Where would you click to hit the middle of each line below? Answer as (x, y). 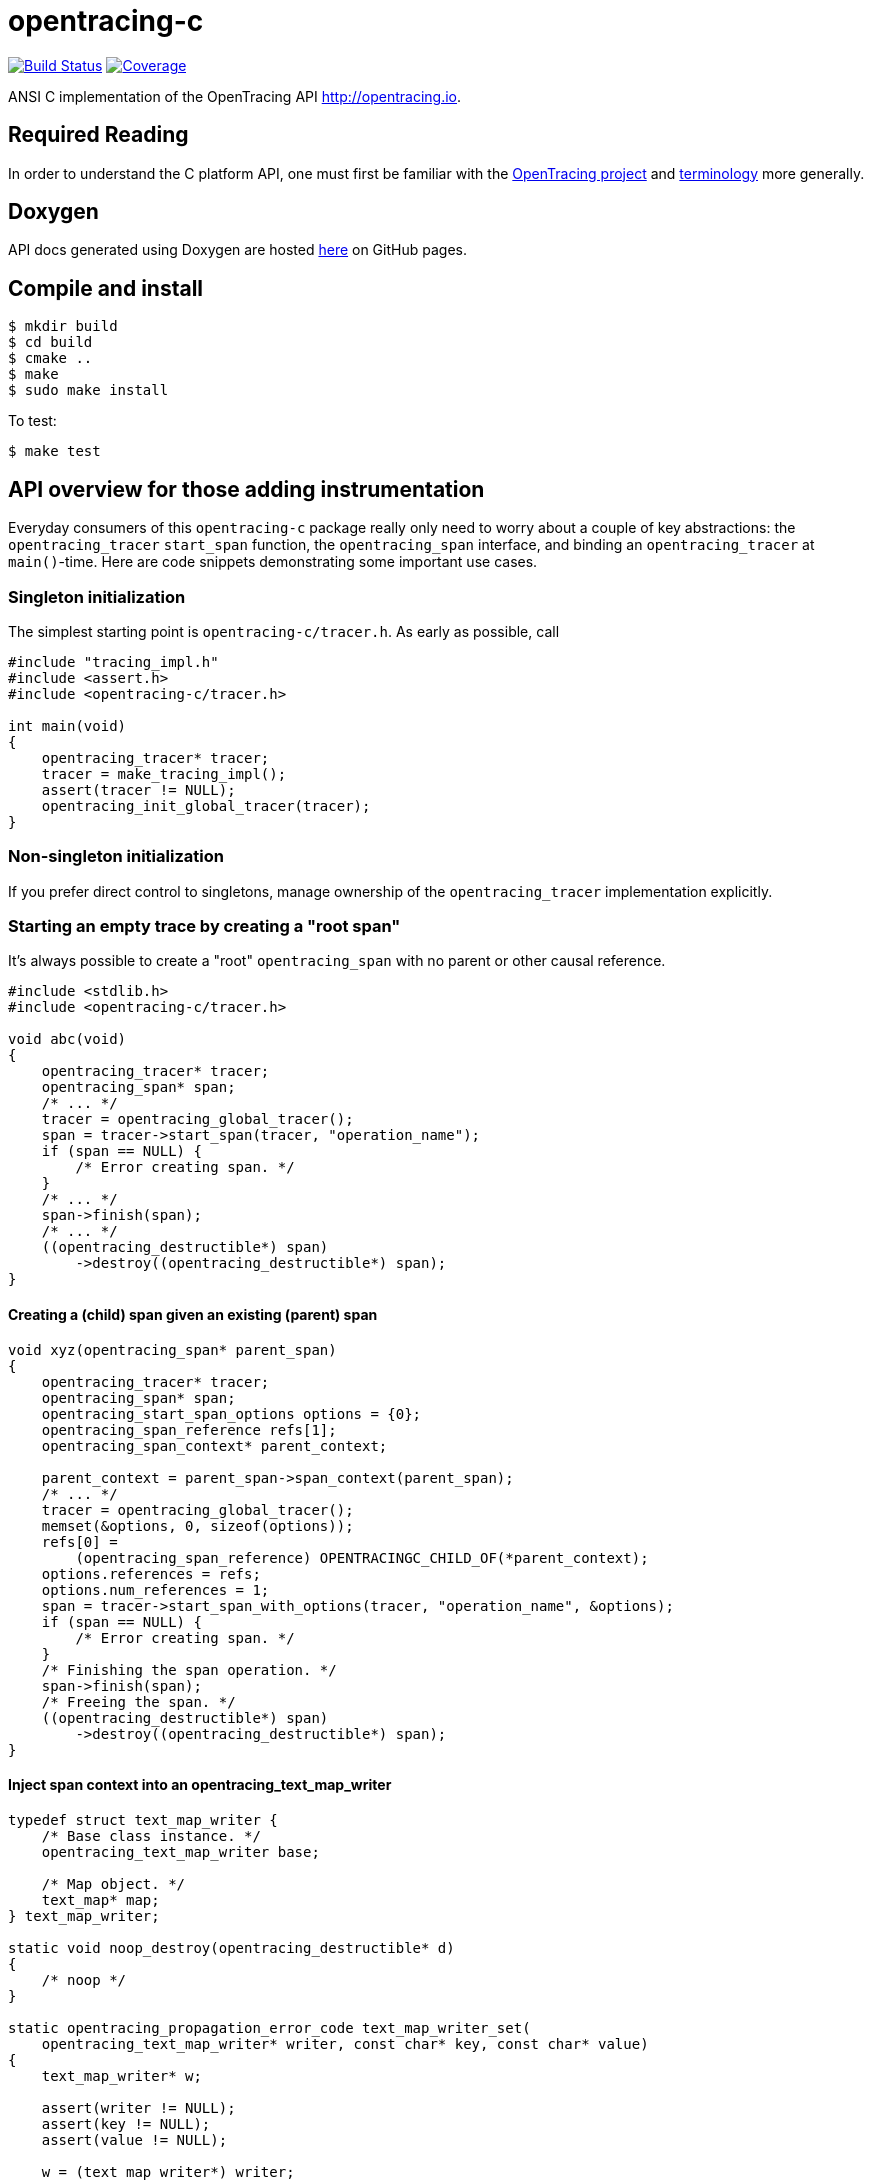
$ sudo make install (88, 390)
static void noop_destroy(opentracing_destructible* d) (231, 1947)
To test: (32, 421)
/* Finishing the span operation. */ (189, 1669)
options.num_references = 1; (155, 1589)
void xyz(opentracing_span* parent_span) (172, 1349)
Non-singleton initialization (116, 856)
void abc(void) (67, 1039)
